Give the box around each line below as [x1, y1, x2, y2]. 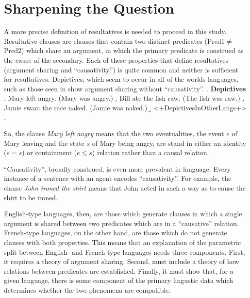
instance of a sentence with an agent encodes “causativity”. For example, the [4, 173, 232, 183]
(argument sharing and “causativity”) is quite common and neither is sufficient [4, 64, 238, 74]
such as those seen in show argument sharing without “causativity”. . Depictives [4, 83, 246, 93]
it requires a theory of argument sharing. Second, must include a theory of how [4, 256, 239, 266]
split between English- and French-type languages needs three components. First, [4, 246, 245, 257]
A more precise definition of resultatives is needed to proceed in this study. [4, 26, 227, 36]
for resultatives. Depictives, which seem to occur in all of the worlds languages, [4, 74, 238, 84]
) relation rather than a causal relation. [92, 147, 209, 158]
